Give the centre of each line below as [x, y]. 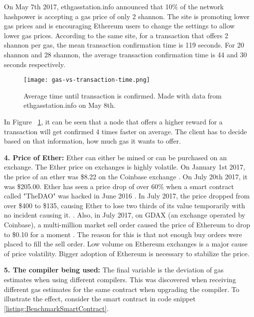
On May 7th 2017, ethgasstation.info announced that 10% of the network [114, 6]
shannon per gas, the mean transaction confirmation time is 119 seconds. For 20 [124, 45]
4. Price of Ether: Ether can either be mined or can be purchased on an [115, 157]
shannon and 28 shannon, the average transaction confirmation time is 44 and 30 [126, 54]
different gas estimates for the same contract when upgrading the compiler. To [122, 289]
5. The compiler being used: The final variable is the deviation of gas [114, 270]
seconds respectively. [35, 64]
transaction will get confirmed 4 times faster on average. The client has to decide [126, 131]
